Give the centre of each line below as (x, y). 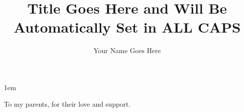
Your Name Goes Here (127, 50)
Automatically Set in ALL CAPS (127, 27)
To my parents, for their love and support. (67, 103)
